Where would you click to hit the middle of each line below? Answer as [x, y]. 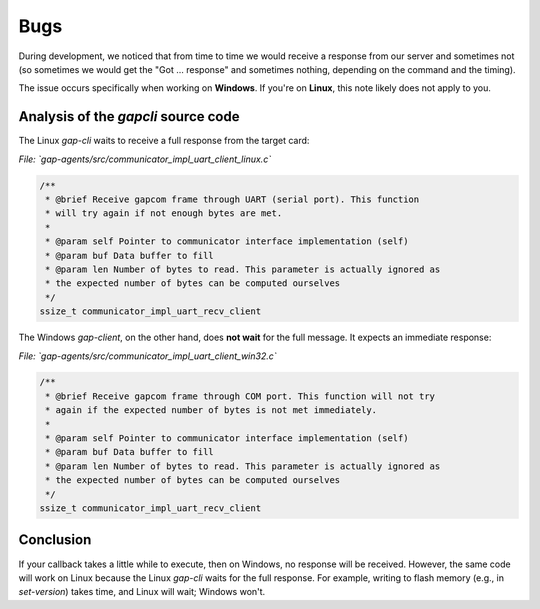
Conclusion [55, 540]
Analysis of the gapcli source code [129, 116]
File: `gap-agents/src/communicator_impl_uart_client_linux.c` [145, 159]
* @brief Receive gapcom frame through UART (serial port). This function [232, 199]
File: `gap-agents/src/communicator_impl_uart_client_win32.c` [147, 356]
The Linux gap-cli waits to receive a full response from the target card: [164, 141]
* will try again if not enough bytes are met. [164, 213]
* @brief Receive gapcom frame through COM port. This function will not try [240, 396]
